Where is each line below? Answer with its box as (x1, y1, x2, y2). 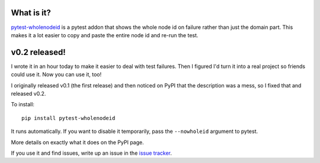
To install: (11, 101, 35, 108)
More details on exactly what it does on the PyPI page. (11, 139, 145, 146)
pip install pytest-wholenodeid (21, 115, 116, 121)
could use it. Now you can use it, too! (11, 71, 102, 78)
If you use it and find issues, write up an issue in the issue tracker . (11, 149, 172, 157)
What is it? (11, 8, 52, 18)
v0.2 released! (11, 47, 66, 57)
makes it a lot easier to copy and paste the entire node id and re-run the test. (11, 31, 199, 38)
